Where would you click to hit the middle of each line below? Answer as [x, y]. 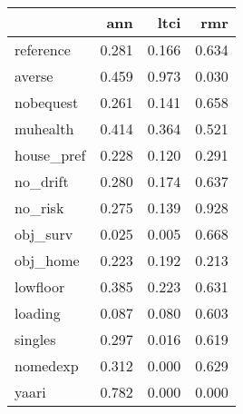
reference [43, 49]
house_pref [50, 155]
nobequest [47, 102]
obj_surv [44, 234]
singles [35, 339]
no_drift [42, 181]
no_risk [39, 207]
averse [34, 76]
